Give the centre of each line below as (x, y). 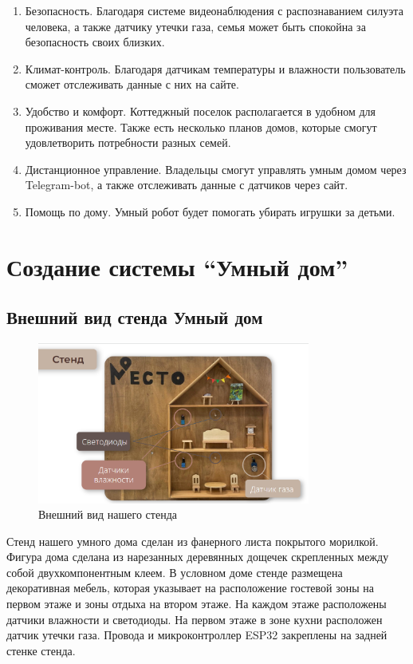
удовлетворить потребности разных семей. (128, 142)
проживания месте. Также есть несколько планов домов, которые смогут (201, 126)
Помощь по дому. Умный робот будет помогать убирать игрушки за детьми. (210, 211)
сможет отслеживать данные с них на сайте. (132, 84)
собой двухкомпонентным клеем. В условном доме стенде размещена (175, 572)
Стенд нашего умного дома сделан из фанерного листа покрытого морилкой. (193, 541)
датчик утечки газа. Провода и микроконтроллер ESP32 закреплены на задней (197, 635)
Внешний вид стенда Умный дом (135, 317)
